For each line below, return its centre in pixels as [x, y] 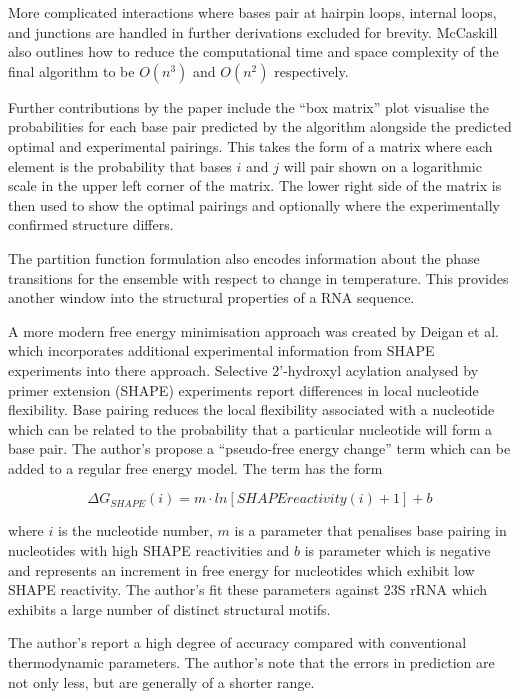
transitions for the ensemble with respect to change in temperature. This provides [258, 277]
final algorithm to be [71, 70]
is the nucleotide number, [135, 530]
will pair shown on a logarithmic [382, 165]
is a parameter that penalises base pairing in [370, 530]
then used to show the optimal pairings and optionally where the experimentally [254, 204]
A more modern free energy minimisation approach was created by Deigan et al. [253, 330]
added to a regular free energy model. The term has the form [195, 467]
